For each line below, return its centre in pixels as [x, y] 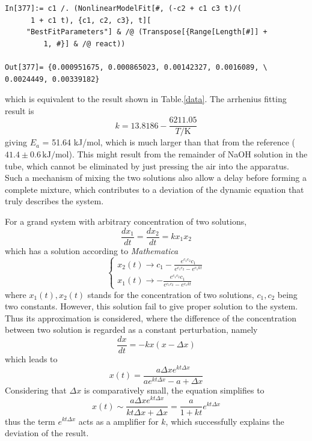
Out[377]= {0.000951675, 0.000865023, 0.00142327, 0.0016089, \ [136, 67]
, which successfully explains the [225, 421]
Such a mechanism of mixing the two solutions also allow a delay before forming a [156, 178]
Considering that [36, 390]
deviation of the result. [47, 433]
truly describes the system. [54, 201]
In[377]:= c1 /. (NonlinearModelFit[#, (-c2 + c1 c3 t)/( [123, 8]
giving [16, 142]
